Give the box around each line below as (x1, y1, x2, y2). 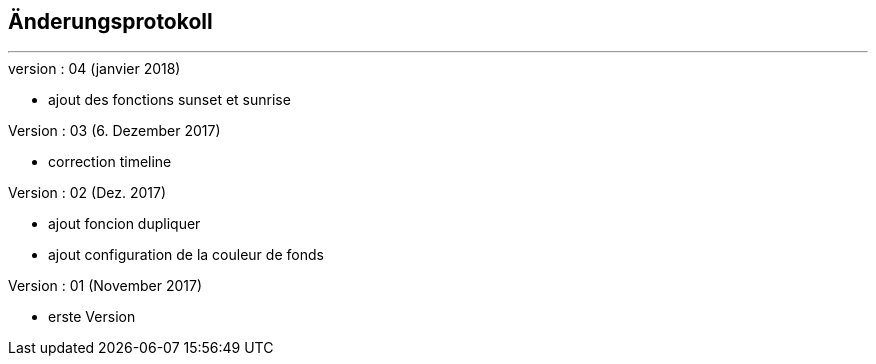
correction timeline (48, 153, 172, 171)
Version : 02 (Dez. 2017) (8, 184, 167, 202)
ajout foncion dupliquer (48, 215, 201, 233)
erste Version (48, 308, 136, 326)
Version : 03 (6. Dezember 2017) (8, 122, 221, 140)
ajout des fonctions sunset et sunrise (48, 91, 291, 109)
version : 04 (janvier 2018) (8, 60, 181, 78)
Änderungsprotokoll (8, 9, 213, 34)
